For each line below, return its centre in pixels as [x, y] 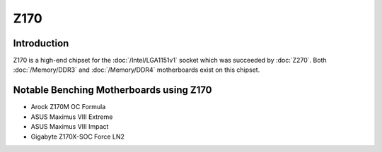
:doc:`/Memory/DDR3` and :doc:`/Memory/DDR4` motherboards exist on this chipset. [137, 70]
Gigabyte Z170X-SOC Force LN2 [78, 137]
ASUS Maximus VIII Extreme [72, 117]
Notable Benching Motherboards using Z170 [112, 90]
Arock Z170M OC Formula [68, 107]
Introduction [41, 43]
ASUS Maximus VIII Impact [70, 127]
